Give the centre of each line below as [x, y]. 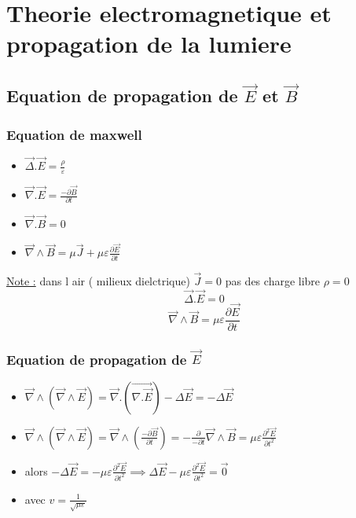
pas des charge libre [273, 280]
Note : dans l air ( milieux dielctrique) [98, 280]
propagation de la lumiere [149, 44]
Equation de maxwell [74, 134]
